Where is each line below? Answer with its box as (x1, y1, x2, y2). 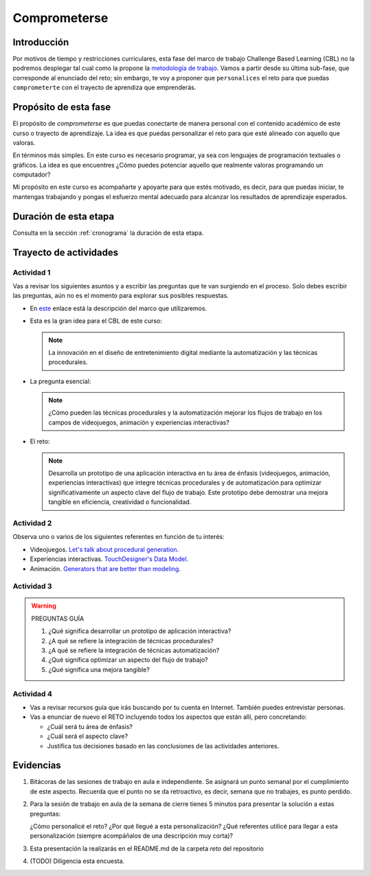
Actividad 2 (12, 518, 52, 528)
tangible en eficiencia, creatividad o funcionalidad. (48, 498, 192, 506)
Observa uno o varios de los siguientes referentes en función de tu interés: (12, 533, 225, 541)
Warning (31, 601, 56, 610)
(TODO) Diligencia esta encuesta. (30, 857, 125, 865)
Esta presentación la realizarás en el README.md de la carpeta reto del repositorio (30, 844, 264, 853)
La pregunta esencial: (30, 377, 91, 385)
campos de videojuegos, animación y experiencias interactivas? (48, 418, 229, 426)
